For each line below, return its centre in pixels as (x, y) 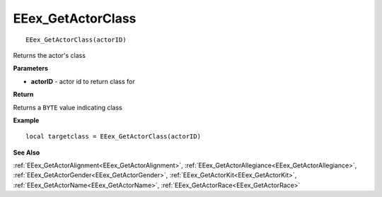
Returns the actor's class (50, 55)
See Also (27, 153)
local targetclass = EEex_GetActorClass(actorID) (114, 137)
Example (26, 120)
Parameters (31, 68)
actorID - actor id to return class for (83, 81)
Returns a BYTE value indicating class (68, 107)
